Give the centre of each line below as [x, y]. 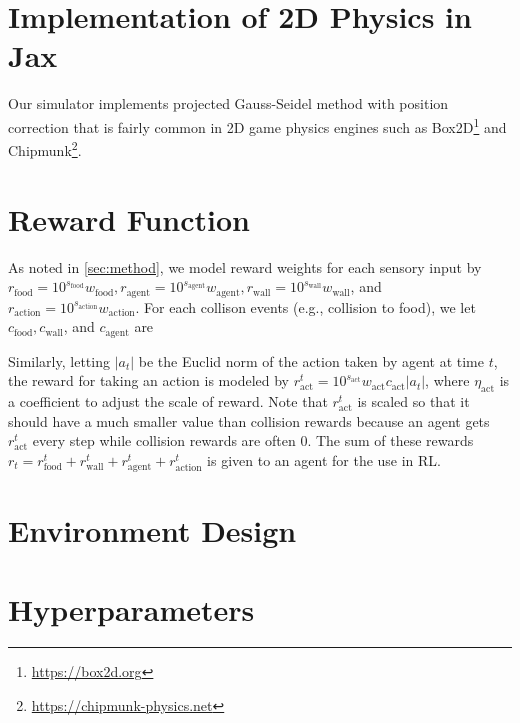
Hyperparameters [131, 608]
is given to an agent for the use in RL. [324, 459]
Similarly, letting [59, 360]
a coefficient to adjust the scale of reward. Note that [168, 401]
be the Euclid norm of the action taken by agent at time [311, 360]
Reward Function [129, 218]
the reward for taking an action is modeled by [148, 380]
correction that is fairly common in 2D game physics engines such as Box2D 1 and [257, 125]
